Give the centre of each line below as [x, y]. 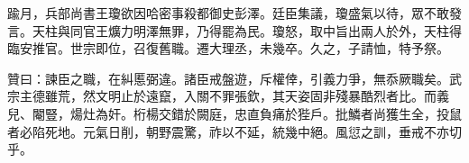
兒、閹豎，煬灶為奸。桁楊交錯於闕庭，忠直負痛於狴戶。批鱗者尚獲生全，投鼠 [234, 113]
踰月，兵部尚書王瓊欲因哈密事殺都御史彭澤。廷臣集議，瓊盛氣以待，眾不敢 [228, 13]
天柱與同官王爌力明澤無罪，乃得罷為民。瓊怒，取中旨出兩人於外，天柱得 [247, 30]
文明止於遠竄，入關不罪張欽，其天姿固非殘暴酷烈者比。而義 [272, 96]
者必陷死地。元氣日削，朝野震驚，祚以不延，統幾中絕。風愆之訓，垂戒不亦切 [234, 131]
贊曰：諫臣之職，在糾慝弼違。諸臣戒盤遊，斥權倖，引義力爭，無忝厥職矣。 [228, 78]
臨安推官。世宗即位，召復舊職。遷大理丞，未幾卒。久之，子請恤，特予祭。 [228, 48]
